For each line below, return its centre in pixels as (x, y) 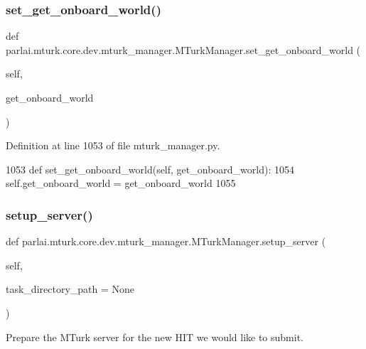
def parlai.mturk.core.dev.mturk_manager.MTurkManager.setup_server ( (166, 241)
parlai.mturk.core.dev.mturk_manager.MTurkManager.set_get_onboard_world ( (183, 49)
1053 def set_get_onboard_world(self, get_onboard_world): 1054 (150, 169)
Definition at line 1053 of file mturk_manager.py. (113, 145)
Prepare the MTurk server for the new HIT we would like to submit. (155, 337)
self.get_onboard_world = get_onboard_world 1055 (121, 183)
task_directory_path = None (70, 289)
